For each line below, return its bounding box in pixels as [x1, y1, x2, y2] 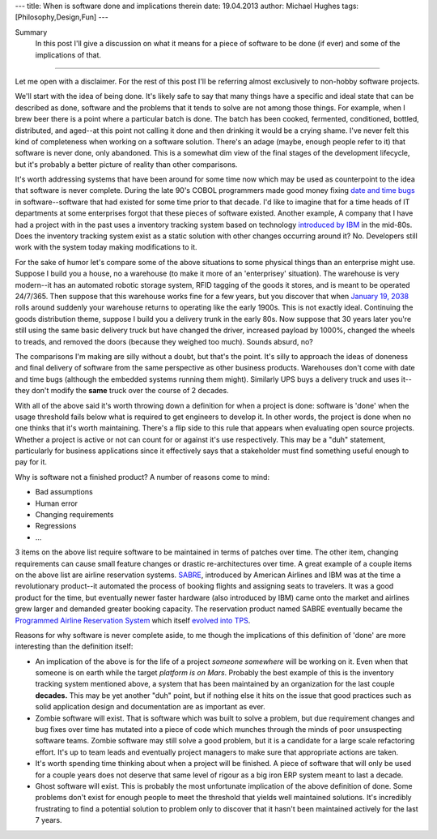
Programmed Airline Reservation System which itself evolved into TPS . [15, 615, 251, 625]
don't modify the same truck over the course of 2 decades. [31, 386, 230, 396]
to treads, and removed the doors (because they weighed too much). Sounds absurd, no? [15, 336, 313, 346]
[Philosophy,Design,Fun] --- [15, 12, 108, 22]
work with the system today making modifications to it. [15, 242, 197, 252]
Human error [35, 499, 78, 508]
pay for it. [15, 457, 48, 467]
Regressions [35, 521, 77, 531]
